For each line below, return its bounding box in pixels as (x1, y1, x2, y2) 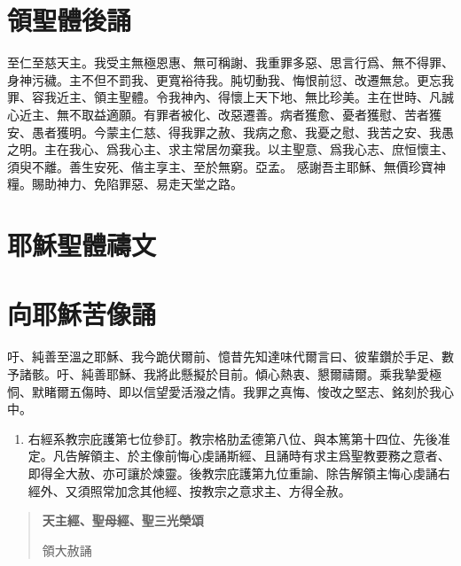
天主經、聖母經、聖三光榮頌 (42, 511, 204, 530)
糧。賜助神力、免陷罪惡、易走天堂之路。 (7, 174, 243, 193)
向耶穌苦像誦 (7, 296, 157, 332)
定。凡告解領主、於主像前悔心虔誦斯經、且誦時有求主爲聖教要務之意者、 (27, 446, 450, 465)
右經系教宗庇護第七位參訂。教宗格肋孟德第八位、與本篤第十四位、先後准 (27, 429, 450, 447)
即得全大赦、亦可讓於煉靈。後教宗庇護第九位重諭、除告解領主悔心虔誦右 (27, 463, 450, 482)
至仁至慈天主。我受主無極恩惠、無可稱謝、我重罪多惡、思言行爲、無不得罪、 (7, 53, 454, 72)
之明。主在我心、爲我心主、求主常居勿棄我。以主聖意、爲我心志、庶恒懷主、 (7, 140, 454, 159)
